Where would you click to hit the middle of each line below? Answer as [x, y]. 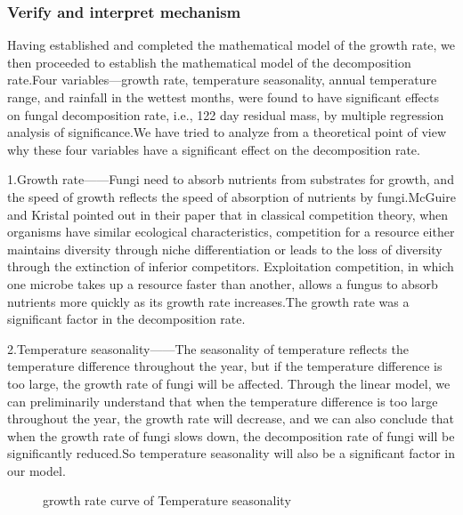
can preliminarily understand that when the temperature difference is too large [223, 401]
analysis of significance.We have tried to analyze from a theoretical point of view [227, 132]
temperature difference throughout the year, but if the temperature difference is [225, 366]
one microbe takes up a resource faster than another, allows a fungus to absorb [223, 283]
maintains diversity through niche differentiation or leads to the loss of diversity [225, 249]
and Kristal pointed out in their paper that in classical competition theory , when [228, 214]
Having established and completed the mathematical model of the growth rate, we [231, 45]
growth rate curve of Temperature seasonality [167, 500]
